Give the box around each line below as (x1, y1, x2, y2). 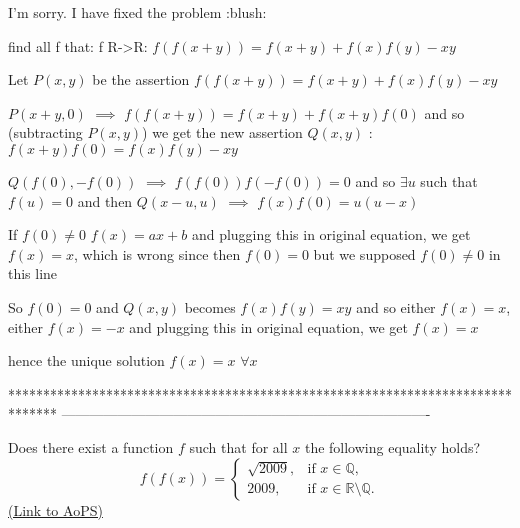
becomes (184, 296, 236, 317)
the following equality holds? (304, 436, 481, 457)
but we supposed (313, 243, 416, 264)
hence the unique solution (8, 350, 165, 371)
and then (77, 190, 133, 211)
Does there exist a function (8, 436, 174, 457)
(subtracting (8, 122, 83, 143)
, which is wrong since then (74, 243, 241, 264)
